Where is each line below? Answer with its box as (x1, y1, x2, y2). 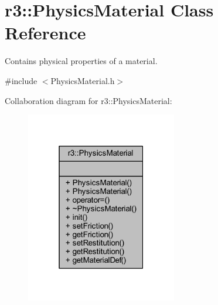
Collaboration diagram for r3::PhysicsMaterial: (5, 94, 172, 106)
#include (5, 74, 38, 86)
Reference (5, 21, 86, 45)
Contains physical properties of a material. (5, 55, 158, 67)
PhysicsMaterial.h (50, 74, 115, 86)
